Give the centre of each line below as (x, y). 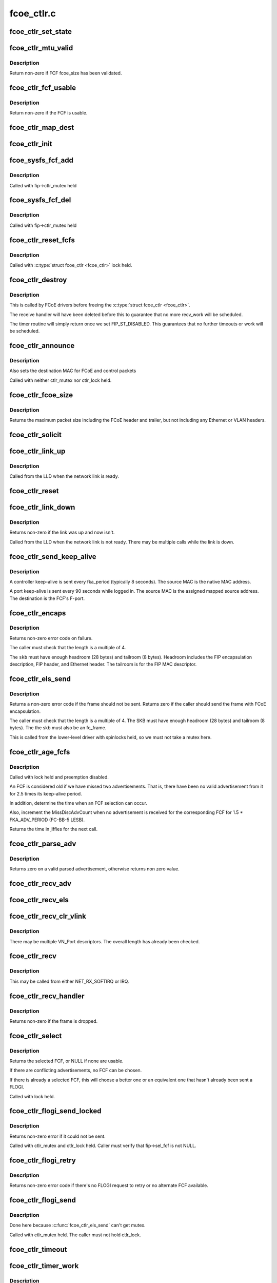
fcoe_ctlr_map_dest (42, 128)
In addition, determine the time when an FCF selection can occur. (78, 803)
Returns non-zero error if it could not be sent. (57, 1136)
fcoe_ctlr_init (31, 144)
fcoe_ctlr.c (33, 13)
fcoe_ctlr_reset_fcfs (42, 240)
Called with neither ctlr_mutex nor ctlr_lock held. (61, 380)
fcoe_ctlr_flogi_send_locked (55, 1111)
